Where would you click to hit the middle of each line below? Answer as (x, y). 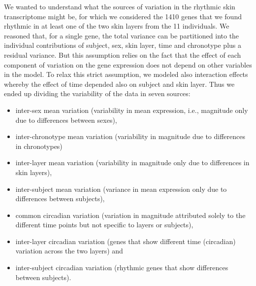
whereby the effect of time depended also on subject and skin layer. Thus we (119, 84)
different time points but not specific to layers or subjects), (104, 225)
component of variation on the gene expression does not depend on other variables (128, 64)
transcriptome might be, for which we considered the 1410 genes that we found (123, 16)
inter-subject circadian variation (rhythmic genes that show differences (122, 268)
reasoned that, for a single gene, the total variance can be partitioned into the (122, 35)
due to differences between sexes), (66, 120)
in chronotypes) (39, 146)
